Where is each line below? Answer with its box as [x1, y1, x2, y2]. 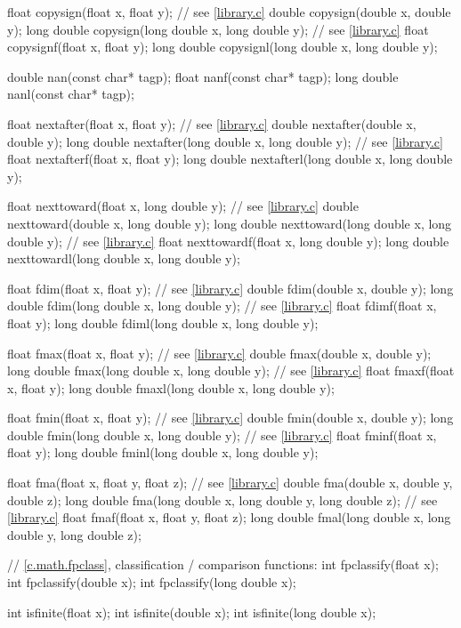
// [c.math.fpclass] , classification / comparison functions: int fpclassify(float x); [7, 555, 439, 574]
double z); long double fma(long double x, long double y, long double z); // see [7, 490, 438, 509]
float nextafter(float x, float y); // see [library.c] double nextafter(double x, [7, 114, 417, 133]
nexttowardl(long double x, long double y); [7, 249, 240, 268]
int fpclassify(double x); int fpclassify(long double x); [7, 573, 296, 592]
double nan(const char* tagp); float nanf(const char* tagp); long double [7, 67, 399, 85]
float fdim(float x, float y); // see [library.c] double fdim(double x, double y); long [7, 278, 454, 297]
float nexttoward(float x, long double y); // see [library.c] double [7, 197, 359, 215]
